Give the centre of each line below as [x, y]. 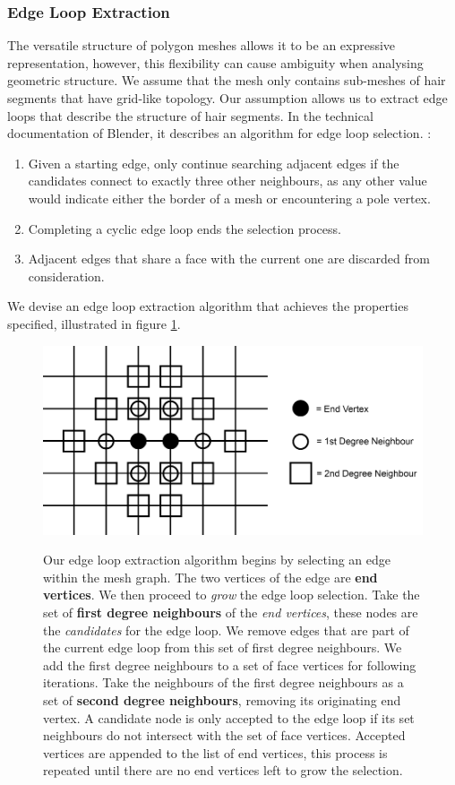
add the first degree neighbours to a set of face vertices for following [230, 664]
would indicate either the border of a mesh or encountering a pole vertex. [229, 198]
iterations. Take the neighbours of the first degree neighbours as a [223, 682]
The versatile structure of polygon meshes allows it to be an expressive [202, 45]
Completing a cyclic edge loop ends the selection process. [185, 228]
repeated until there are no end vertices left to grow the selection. [223, 770]
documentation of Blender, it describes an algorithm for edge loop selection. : [219, 133]
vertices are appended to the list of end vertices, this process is [215, 752]
